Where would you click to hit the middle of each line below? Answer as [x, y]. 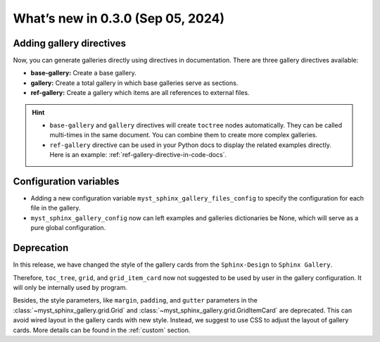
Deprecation [41, 248]
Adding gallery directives [70, 43]
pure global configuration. [68, 228]
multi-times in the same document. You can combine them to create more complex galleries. [184, 135]
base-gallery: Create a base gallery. [83, 73]
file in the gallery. [56, 208]
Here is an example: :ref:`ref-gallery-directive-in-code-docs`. [138, 155]
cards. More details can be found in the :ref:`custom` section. [102, 330]
